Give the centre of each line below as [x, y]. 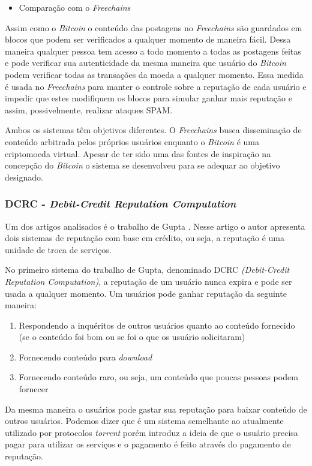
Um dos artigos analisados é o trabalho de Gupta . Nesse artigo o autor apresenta [155, 226]
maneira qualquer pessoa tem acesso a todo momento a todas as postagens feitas [153, 51]
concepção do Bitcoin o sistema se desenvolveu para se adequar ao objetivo [142, 165]
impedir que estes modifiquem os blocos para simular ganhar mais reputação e [148, 98]
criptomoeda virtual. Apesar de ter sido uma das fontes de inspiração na [138, 153]
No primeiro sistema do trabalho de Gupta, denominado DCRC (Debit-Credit [147, 270]
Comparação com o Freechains [75, 7]
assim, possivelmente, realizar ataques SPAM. [89, 109]
